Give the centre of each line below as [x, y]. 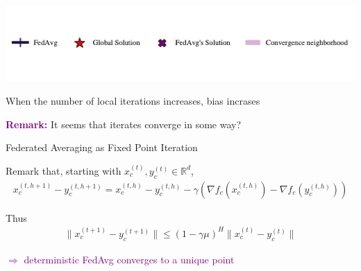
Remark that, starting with [64, 170]
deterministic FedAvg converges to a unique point [129, 259]
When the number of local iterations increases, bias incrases [133, 100]
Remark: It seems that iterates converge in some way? [124, 124]
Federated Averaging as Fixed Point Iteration [102, 147]
